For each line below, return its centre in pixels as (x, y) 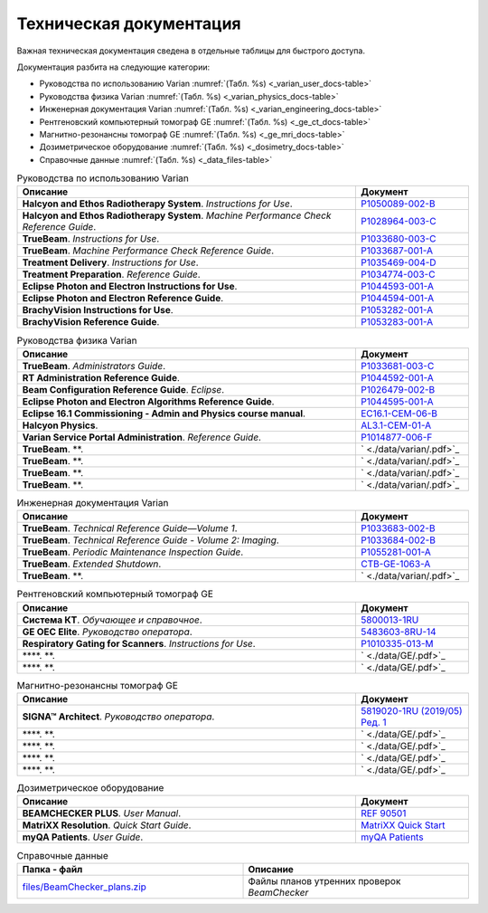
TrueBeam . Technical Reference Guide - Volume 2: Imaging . (150, 540)
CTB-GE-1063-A (395, 564)
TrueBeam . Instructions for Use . (91, 239)
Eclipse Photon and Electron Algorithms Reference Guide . (148, 401)
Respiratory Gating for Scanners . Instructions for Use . (139, 643)
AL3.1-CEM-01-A (396, 425)
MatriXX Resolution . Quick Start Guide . (107, 825)
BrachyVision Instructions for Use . (98, 310)
